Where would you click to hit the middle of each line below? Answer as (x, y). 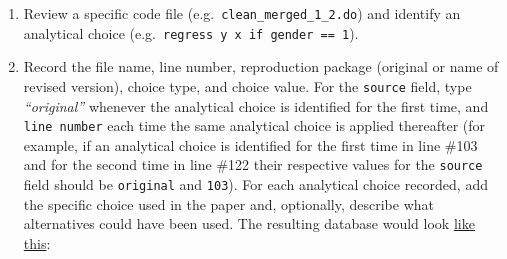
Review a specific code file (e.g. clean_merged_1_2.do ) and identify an (242, 13)
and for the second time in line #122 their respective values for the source (253, 164)
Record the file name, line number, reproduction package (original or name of (261, 66)
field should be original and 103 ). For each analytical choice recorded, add (255, 184)
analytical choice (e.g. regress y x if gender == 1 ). (191, 32)
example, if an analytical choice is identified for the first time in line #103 (250, 144)
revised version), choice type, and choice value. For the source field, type (247, 85)
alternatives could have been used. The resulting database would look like (249, 223)
